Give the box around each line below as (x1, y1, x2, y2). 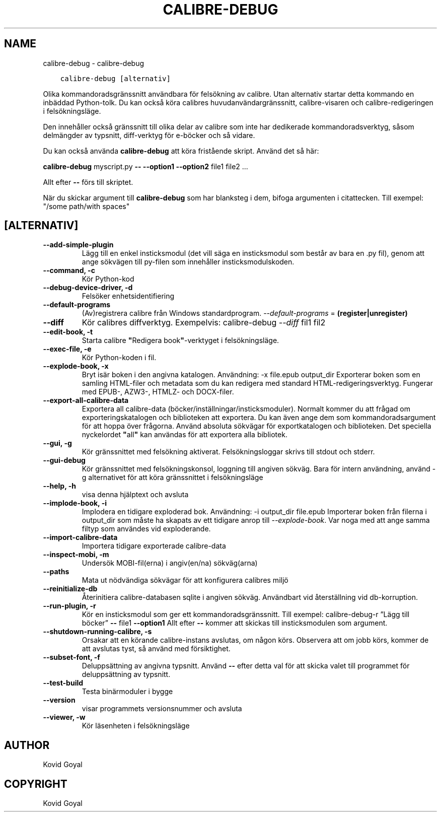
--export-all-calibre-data (43, 396, 129, 405)
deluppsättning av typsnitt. (82, 670, 171, 679)
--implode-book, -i (43, 499, 107, 508)
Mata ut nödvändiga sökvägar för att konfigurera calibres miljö (82, 576, 288, 585)
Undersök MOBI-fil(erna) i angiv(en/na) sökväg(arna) (82, 559, 258, 568)
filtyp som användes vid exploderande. (82, 524, 211, 533)
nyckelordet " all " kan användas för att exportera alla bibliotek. (82, 430, 287, 439)
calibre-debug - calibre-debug (43, 58, 144, 67)
